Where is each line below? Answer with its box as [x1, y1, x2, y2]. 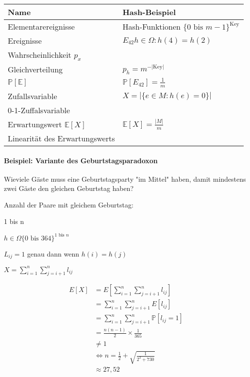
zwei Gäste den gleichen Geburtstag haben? [4, 183, 134, 193]
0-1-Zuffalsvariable [8, 104, 70, 116]
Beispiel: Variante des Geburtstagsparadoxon [4, 155, 158, 165]
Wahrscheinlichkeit [8, 49, 71, 60]
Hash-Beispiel [122, 6, 176, 17]
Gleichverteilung [8, 64, 63, 75]
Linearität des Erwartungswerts [8, 133, 115, 144]
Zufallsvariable [8, 90, 57, 102]
